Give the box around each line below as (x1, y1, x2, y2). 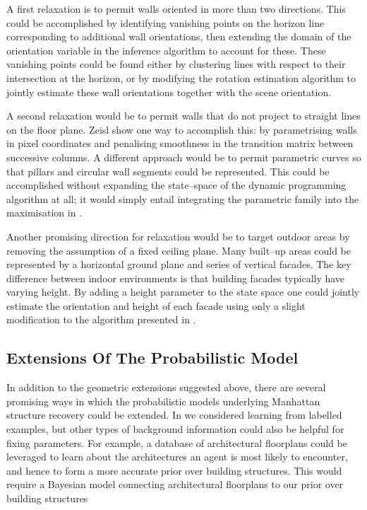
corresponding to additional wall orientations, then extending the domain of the (6, 29, 351, 44)
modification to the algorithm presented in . (6, 312, 196, 327)
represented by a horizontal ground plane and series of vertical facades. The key (6, 257, 351, 272)
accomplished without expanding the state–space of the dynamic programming (6, 178, 347, 192)
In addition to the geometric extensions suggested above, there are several (6, 380, 326, 395)
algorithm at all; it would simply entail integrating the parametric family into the (6, 191, 359, 206)
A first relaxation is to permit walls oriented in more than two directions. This (6, 1, 346, 16)
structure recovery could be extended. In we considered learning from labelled (6, 407, 342, 422)
